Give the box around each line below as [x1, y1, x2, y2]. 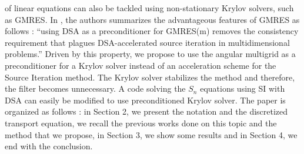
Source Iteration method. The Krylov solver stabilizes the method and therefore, [5, 71, 295, 83]
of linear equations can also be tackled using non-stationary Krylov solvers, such [5, 2, 294, 14]
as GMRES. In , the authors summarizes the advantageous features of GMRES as [5, 13, 300, 25]
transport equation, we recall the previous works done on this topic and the [5, 116, 277, 129]
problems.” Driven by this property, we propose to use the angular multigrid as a [5, 48, 296, 60]
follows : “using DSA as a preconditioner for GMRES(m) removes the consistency [5, 25, 299, 37]
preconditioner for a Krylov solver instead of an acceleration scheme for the [5, 59, 276, 71]
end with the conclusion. [5, 140, 93, 152]
